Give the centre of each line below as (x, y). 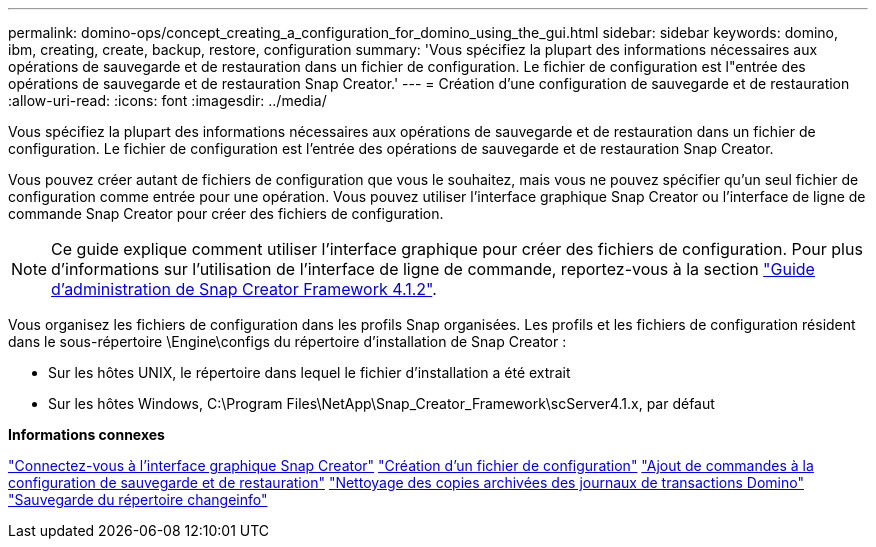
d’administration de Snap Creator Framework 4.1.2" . (244, 289)
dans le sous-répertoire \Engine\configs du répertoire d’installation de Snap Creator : (287, 341)
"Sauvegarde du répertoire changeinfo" (138, 499)
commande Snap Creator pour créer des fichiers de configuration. (226, 213)
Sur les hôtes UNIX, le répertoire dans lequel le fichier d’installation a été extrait (309, 372)
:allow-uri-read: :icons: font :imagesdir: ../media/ (167, 100)
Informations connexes (86, 434)
